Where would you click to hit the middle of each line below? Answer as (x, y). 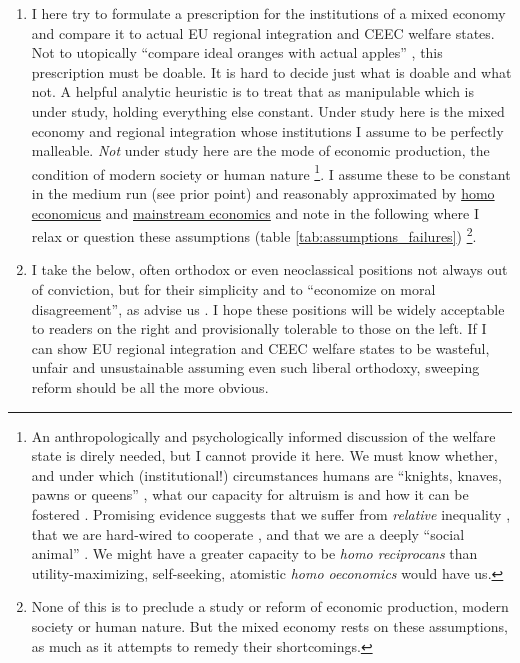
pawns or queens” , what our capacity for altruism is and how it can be (250, 494)
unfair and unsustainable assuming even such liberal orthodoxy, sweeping (255, 367)
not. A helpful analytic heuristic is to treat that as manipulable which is (252, 91)
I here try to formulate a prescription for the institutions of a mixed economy (268, 13)
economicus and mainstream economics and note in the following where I (255, 212)
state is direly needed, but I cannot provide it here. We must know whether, (264, 455)
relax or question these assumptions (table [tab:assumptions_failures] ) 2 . (254, 234)
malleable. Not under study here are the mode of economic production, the (260, 150)
